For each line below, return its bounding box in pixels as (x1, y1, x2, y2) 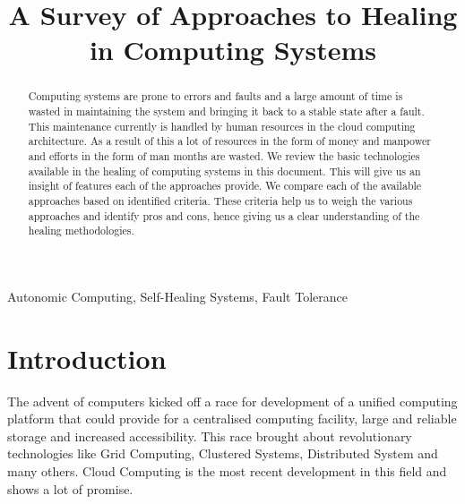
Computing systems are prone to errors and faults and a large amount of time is (28, 89, 403, 104)
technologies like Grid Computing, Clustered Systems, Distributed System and (7, 444, 438, 463)
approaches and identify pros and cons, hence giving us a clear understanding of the (28, 208, 420, 223)
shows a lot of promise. (7, 479, 133, 498)
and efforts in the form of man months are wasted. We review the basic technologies (28, 148, 420, 163)
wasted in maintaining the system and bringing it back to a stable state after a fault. (28, 104, 425, 119)
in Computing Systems (89, 31, 377, 68)
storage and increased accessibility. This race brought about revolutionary (7, 426, 412, 445)
